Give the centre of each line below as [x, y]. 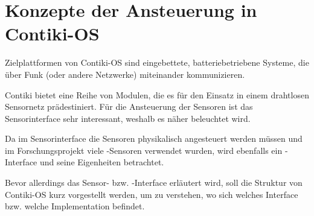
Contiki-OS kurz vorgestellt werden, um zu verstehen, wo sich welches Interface [152, 194]
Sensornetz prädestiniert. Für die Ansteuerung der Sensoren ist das [129, 106]
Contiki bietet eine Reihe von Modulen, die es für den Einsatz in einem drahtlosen [157, 94]
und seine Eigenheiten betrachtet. [102, 162]
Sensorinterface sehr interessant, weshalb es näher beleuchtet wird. [128, 118]
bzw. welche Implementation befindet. [75, 206]
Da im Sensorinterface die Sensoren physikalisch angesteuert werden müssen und [154, 138]
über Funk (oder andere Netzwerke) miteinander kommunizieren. [125, 74]
